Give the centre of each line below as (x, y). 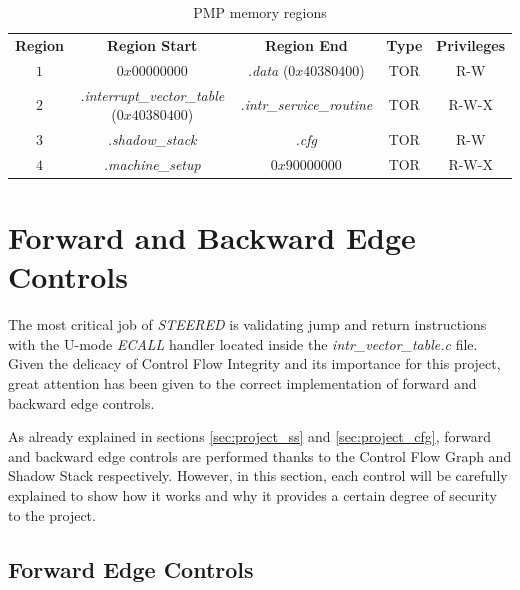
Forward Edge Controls (131, 568)
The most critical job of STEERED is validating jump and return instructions (247, 324)
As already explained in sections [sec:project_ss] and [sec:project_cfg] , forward (249, 436)
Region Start (152, 44)
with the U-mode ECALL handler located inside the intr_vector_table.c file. (243, 343)
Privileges (470, 44)
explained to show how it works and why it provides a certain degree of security (252, 494)
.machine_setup (152, 163)
